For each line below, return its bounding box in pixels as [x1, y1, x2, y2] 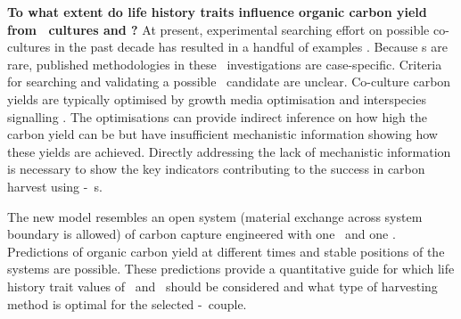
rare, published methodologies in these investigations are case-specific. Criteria [7, 54, 442, 73]
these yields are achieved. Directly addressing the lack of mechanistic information [7, 142, 451, 160]
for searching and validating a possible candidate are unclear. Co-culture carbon [7, 72, 451, 91]
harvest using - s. [7, 176, 103, 195]
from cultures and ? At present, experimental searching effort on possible [7, 20, 430, 38]
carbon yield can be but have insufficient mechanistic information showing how [7, 125, 438, 143]
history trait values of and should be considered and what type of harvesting [7, 276, 438, 295]
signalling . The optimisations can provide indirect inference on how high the [7, 107, 427, 126]
